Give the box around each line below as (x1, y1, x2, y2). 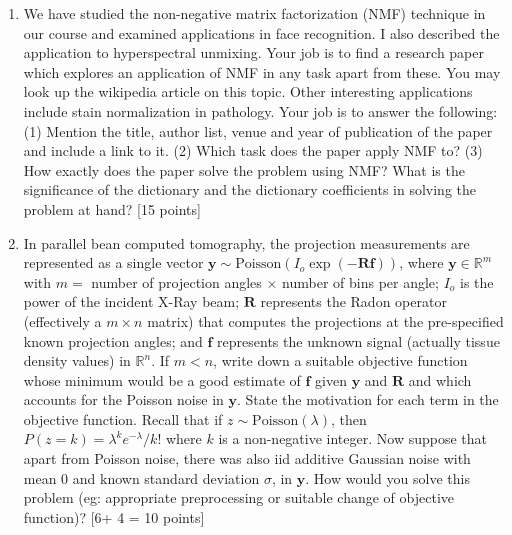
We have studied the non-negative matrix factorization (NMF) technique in (23, 3, 486, 23)
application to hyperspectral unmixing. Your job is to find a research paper (23, 42, 484, 63)
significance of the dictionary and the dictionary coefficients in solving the (23, 179, 477, 200)
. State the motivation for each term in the (237, 389, 499, 410)
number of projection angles (91, 271, 262, 292)
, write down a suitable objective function (213, 350, 468, 371)
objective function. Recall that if (23, 408, 223, 429)
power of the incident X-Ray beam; (23, 291, 240, 312)
